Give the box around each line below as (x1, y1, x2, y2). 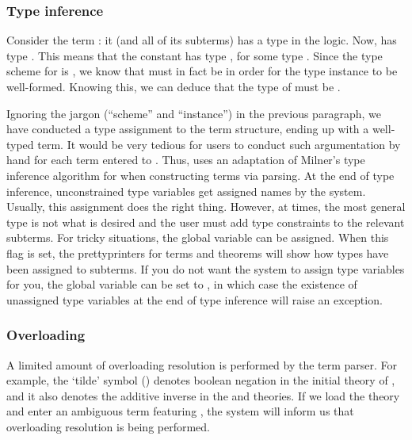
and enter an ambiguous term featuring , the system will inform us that (6, 403, 354, 419)
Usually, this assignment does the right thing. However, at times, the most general (6, 198, 406, 215)
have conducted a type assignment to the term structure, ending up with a (6, 121, 369, 137)
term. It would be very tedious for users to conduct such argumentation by (37, 136, 401, 152)
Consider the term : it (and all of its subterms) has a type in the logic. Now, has (6, 32, 397, 48)
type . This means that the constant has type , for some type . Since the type (6, 47, 383, 63)
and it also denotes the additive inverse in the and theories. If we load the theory (6, 387, 400, 404)
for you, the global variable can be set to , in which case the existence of (6, 276, 357, 293)
